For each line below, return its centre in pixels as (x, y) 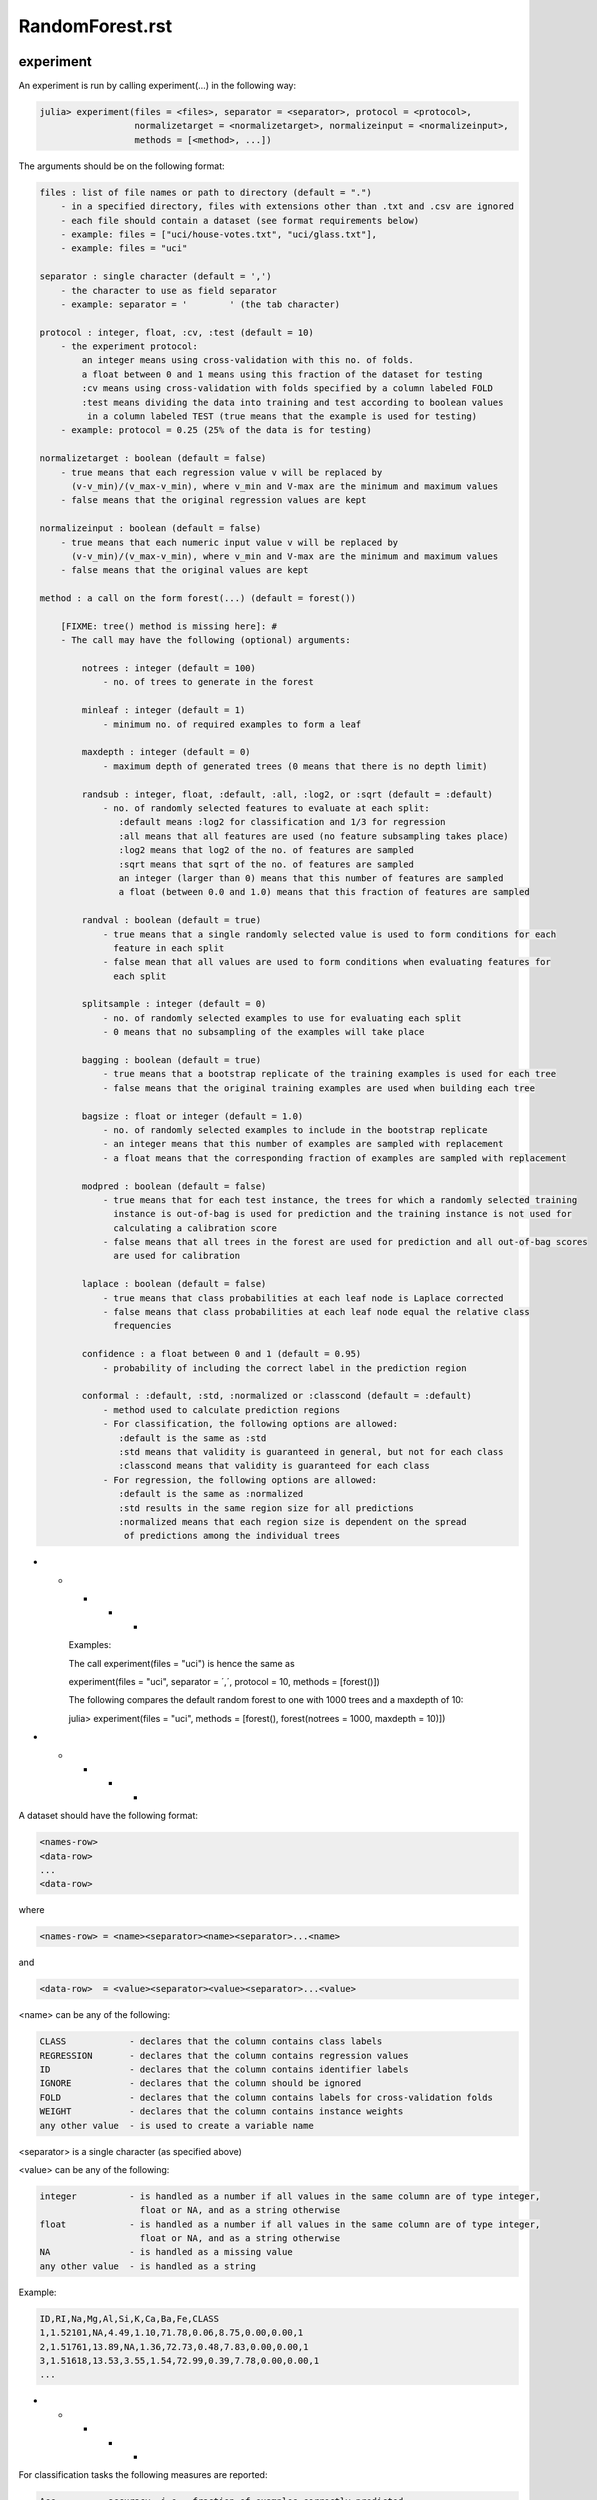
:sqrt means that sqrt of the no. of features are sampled (266, 864)
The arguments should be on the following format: (121, 166)
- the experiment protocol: (129, 346)
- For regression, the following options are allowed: (240, 1479)
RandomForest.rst (95, 26)
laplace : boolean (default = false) (174, 1284)
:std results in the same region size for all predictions (266, 1508)
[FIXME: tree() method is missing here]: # (168, 626)
